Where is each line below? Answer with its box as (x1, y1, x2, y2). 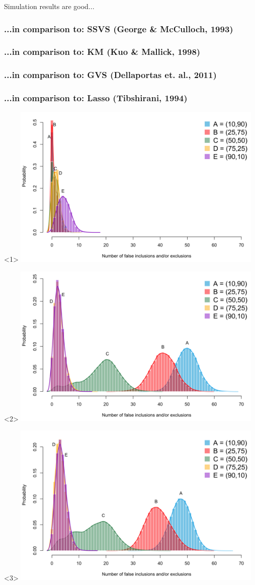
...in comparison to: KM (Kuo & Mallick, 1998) (4, 45, 201, 58)
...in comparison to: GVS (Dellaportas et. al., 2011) (4, 68, 217, 81)
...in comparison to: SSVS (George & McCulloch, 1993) (4, 22, 233, 35)
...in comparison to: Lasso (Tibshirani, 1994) (4, 92, 188, 104)
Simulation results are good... (4, 1, 95, 11)
